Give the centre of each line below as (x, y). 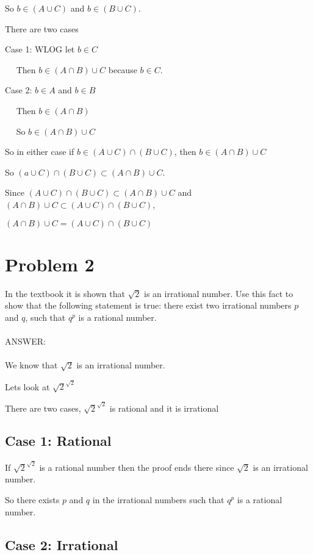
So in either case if (40, 152)
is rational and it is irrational (164, 408)
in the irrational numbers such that (158, 500)
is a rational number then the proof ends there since (137, 467)
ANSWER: (25, 341)
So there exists (32, 500)
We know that (31, 365)
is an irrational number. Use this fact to (219, 293)
